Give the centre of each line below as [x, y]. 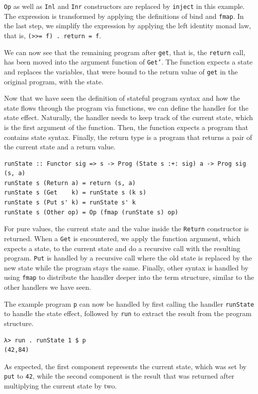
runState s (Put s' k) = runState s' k [70, 203]
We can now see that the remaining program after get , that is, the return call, [125, 52]
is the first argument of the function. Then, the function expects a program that [126, 127]
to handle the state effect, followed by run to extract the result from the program [128, 313]
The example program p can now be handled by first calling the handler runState [129, 303]
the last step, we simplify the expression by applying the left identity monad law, [128, 26]
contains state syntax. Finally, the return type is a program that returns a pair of [128, 137]
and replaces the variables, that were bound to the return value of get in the [121, 71]
